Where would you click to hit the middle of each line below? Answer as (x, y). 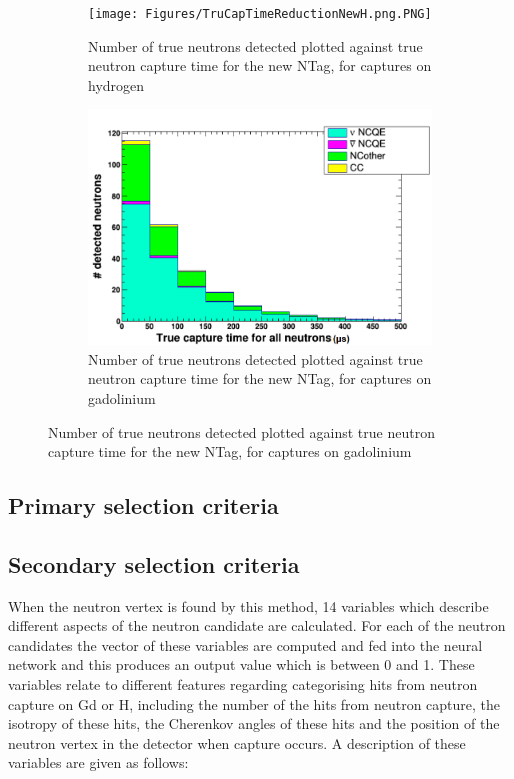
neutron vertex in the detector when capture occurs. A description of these (237, 742)
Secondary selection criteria (154, 563)
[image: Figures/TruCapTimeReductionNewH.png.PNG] (260, 14)
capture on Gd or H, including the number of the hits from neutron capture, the (254, 703)
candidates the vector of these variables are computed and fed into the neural (245, 644)
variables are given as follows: (98, 762)
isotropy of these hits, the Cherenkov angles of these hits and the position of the (254, 723)
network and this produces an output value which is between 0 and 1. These (241, 664)
